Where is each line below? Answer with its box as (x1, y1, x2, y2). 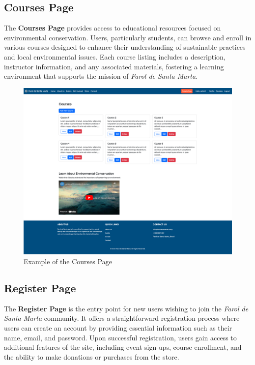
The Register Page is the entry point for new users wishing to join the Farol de (4, 303, 249, 313)
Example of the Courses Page (24, 256, 112, 267)
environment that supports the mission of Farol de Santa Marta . (4, 71, 198, 81)
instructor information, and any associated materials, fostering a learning (4, 61, 224, 71)
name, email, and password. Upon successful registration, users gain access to (4, 332, 237, 342)
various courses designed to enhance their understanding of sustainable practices (4, 42, 246, 52)
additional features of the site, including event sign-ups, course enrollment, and (4, 342, 242, 352)
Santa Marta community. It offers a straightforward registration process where (4, 313, 240, 323)
